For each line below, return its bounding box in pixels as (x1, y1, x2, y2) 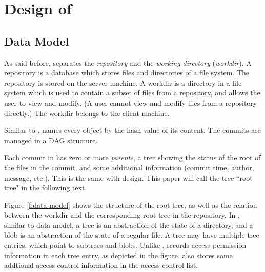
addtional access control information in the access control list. (4, 260, 198, 270)
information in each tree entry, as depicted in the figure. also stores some (4, 249, 233, 260)
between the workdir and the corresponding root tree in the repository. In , (4, 209, 240, 220)
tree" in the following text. (4, 182, 87, 193)
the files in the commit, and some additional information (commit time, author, (4, 162, 254, 172)
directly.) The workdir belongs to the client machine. (4, 107, 170, 118)
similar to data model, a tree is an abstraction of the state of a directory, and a (4, 219, 253, 230)
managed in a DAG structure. (4, 134, 98, 145)
